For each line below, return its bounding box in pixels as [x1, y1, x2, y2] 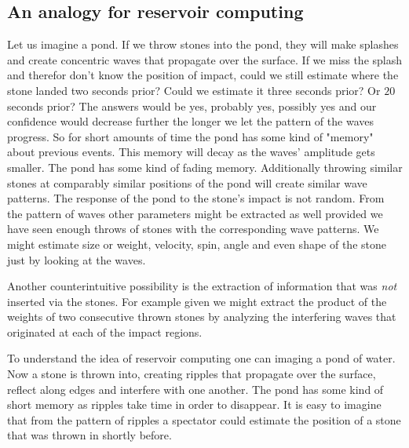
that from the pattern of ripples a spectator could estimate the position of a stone [7, 411, 401, 428]
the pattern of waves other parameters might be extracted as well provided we [7, 205, 383, 221]
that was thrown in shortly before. [7, 427, 172, 443]
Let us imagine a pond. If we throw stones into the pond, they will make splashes [7, 36, 399, 53]
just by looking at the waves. [7, 251, 146, 268]
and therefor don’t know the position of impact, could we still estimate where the [7, 67, 399, 83]
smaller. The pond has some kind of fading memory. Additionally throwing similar [7, 158, 403, 175]
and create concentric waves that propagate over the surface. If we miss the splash [7, 51, 403, 67]
